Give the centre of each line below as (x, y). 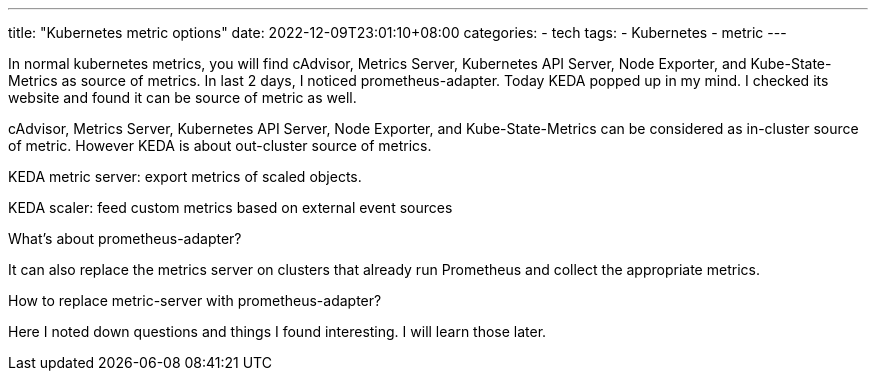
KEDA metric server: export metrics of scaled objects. (185, 176)
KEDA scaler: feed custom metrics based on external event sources (230, 207)
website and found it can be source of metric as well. (182, 97)
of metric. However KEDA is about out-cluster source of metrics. (220, 145)
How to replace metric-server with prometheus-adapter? (195, 300)
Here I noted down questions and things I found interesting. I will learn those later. (277, 331)
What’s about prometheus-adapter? (125, 238)
